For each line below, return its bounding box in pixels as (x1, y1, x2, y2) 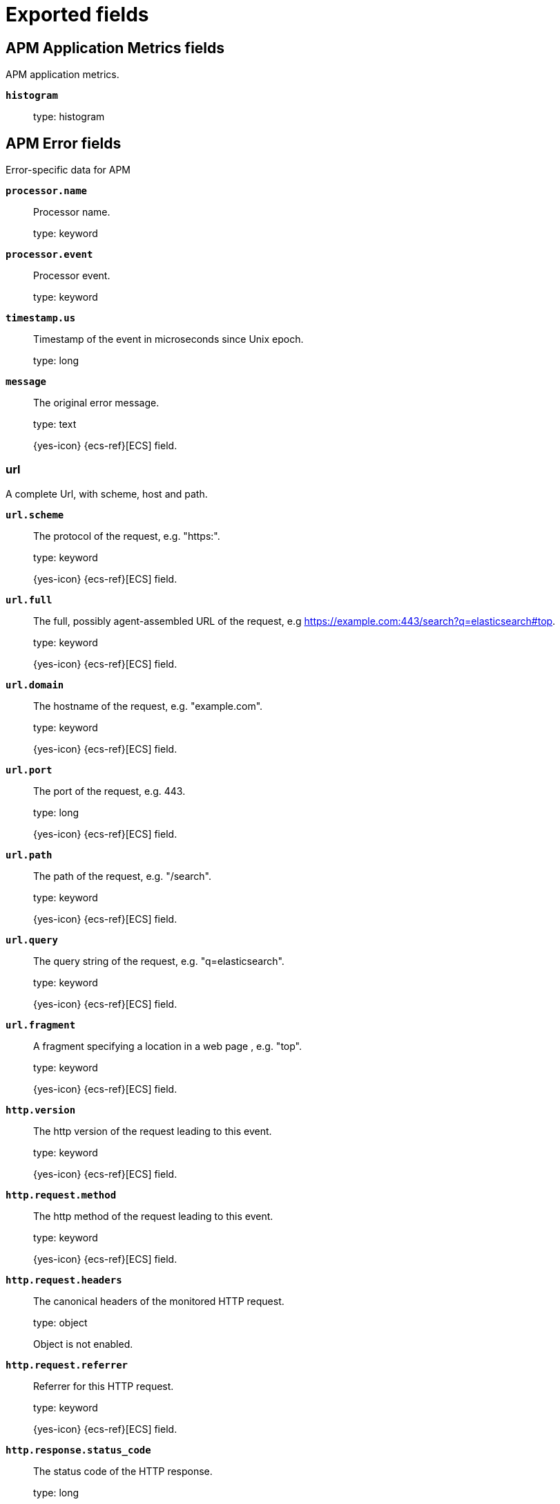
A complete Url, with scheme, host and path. (6, 487, 208, 500)
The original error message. (33, 397, 160, 409)
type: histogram (33, 111, 105, 123)
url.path (6, 849, 52, 861)
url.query (6, 934, 58, 946)
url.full (6, 594, 52, 605)
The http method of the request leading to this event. (33, 1210, 273, 1222)
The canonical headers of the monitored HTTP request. (33, 1295, 284, 1307)
